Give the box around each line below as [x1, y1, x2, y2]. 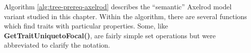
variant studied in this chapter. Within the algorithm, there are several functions [4, 11, 247, 21]
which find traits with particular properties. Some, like [4, 21, 168, 31]
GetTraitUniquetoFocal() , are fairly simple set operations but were [4, 30, 216, 40]
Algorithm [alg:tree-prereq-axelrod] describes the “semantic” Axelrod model [4, 1, 232, 11]
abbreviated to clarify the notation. [4, 40, 110, 50]
